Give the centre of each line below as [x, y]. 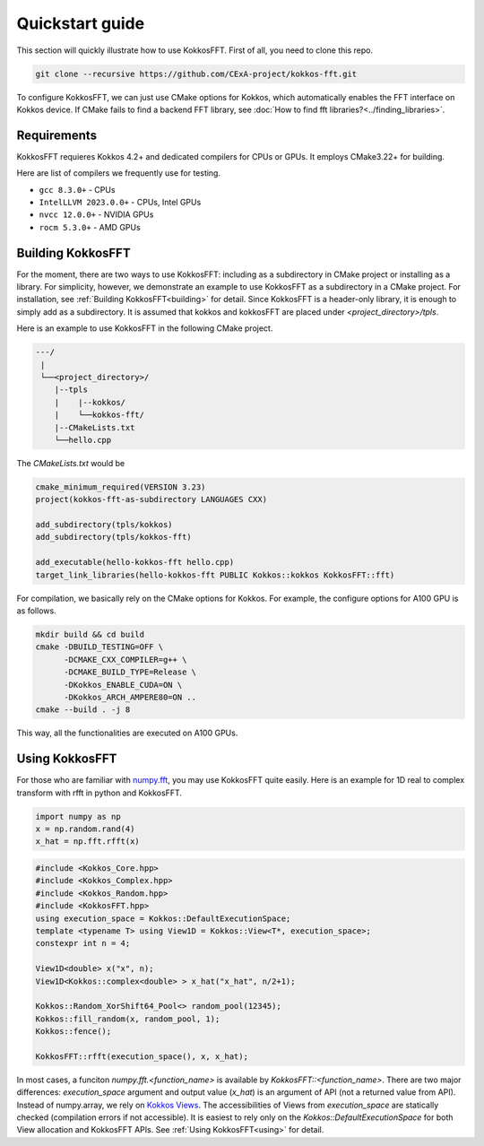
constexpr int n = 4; [83, 943]
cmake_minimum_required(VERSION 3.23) [121, 487]
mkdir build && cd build [90, 635]
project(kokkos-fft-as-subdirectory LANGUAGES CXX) [151, 499]
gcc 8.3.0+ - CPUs [77, 189]
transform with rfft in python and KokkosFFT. [99, 793]
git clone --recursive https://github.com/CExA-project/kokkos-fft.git [196, 74]
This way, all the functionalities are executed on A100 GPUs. [127, 733]
